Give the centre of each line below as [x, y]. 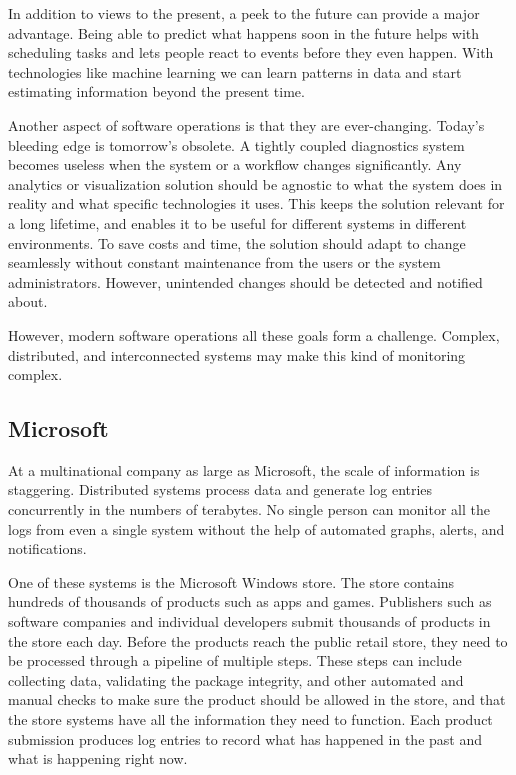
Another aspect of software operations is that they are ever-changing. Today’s [246, 124]
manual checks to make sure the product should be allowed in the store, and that [257, 699]
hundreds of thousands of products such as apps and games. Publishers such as [250, 601]
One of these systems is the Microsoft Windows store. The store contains [231, 581]
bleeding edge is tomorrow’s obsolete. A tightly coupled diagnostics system [236, 144]
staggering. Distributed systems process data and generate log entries [220, 489]
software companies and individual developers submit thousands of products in [249, 621]
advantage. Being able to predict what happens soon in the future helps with [244, 32]
